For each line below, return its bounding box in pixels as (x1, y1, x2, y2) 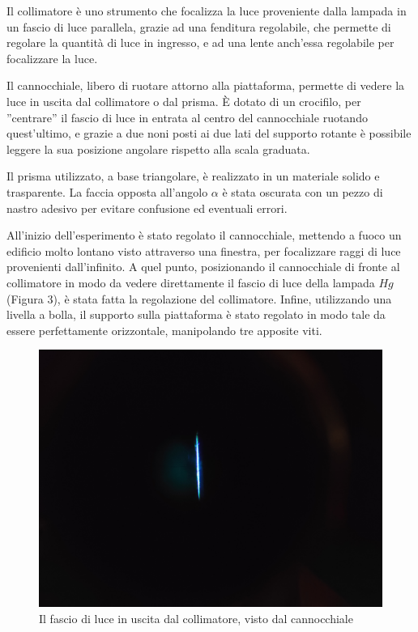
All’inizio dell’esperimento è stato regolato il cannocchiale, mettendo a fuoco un (6, 227, 402, 244)
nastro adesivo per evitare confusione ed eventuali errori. (6, 199, 288, 216)
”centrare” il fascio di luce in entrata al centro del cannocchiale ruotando (6, 108, 368, 125)
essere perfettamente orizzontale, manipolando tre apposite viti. (6, 321, 322, 338)
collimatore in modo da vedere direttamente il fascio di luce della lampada (6, 274, 375, 291)
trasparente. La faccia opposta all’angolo (6, 183, 208, 200)
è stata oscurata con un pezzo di (222, 183, 383, 200)
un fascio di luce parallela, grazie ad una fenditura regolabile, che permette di (6, 18, 391, 35)
